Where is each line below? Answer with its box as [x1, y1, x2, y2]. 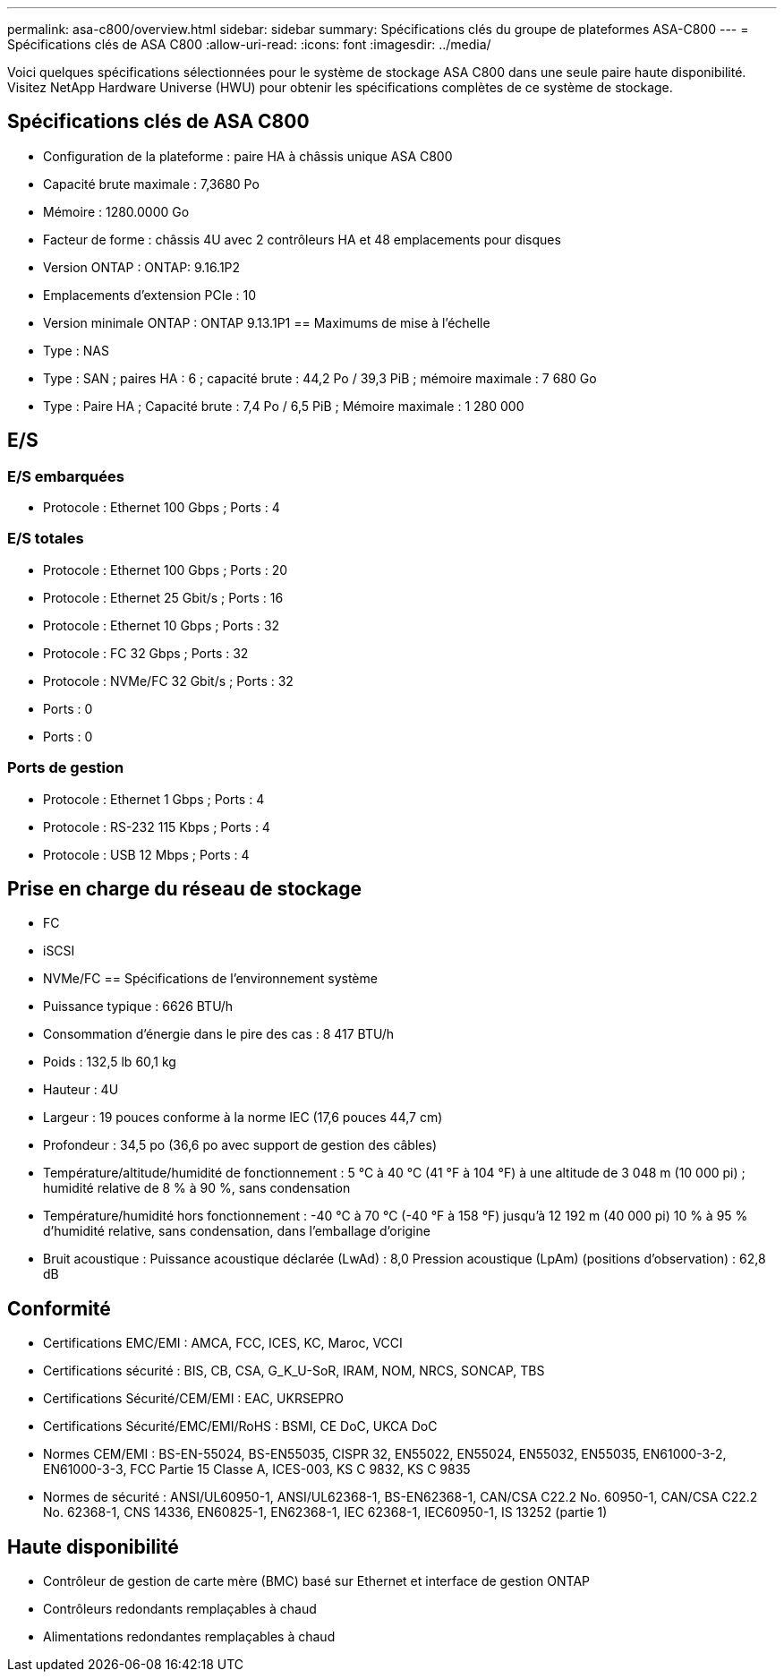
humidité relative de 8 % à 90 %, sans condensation [43, 1180, 351, 1196]
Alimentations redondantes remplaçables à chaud [43, 1629, 336, 1645]
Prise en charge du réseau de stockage [7, 877, 362, 900]
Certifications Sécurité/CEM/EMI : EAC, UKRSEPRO [43, 1391, 344, 1407]
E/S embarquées [7, 467, 124, 485]
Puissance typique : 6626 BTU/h [43, 998, 234, 1015]
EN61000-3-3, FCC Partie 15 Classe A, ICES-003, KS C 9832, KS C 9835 [43, 1461, 471, 1478]
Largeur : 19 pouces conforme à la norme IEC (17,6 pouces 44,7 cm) [43, 1109, 443, 1126]
